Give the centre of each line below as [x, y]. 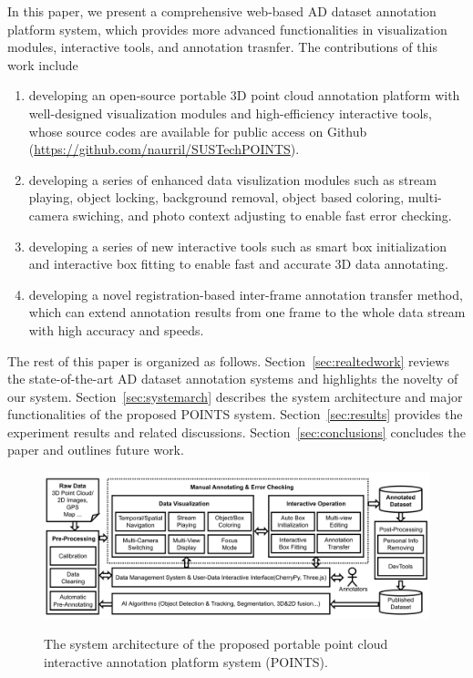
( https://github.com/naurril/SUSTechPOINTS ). [164, 149]
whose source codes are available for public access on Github [198, 131]
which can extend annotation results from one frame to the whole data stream [247, 312]
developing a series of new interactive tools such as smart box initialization [238, 246]
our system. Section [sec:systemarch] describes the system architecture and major [235, 396]
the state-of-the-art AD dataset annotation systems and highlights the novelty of [233, 379]
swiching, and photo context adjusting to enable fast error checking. [262, 215]
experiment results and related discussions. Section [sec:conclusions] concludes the [236, 431]
